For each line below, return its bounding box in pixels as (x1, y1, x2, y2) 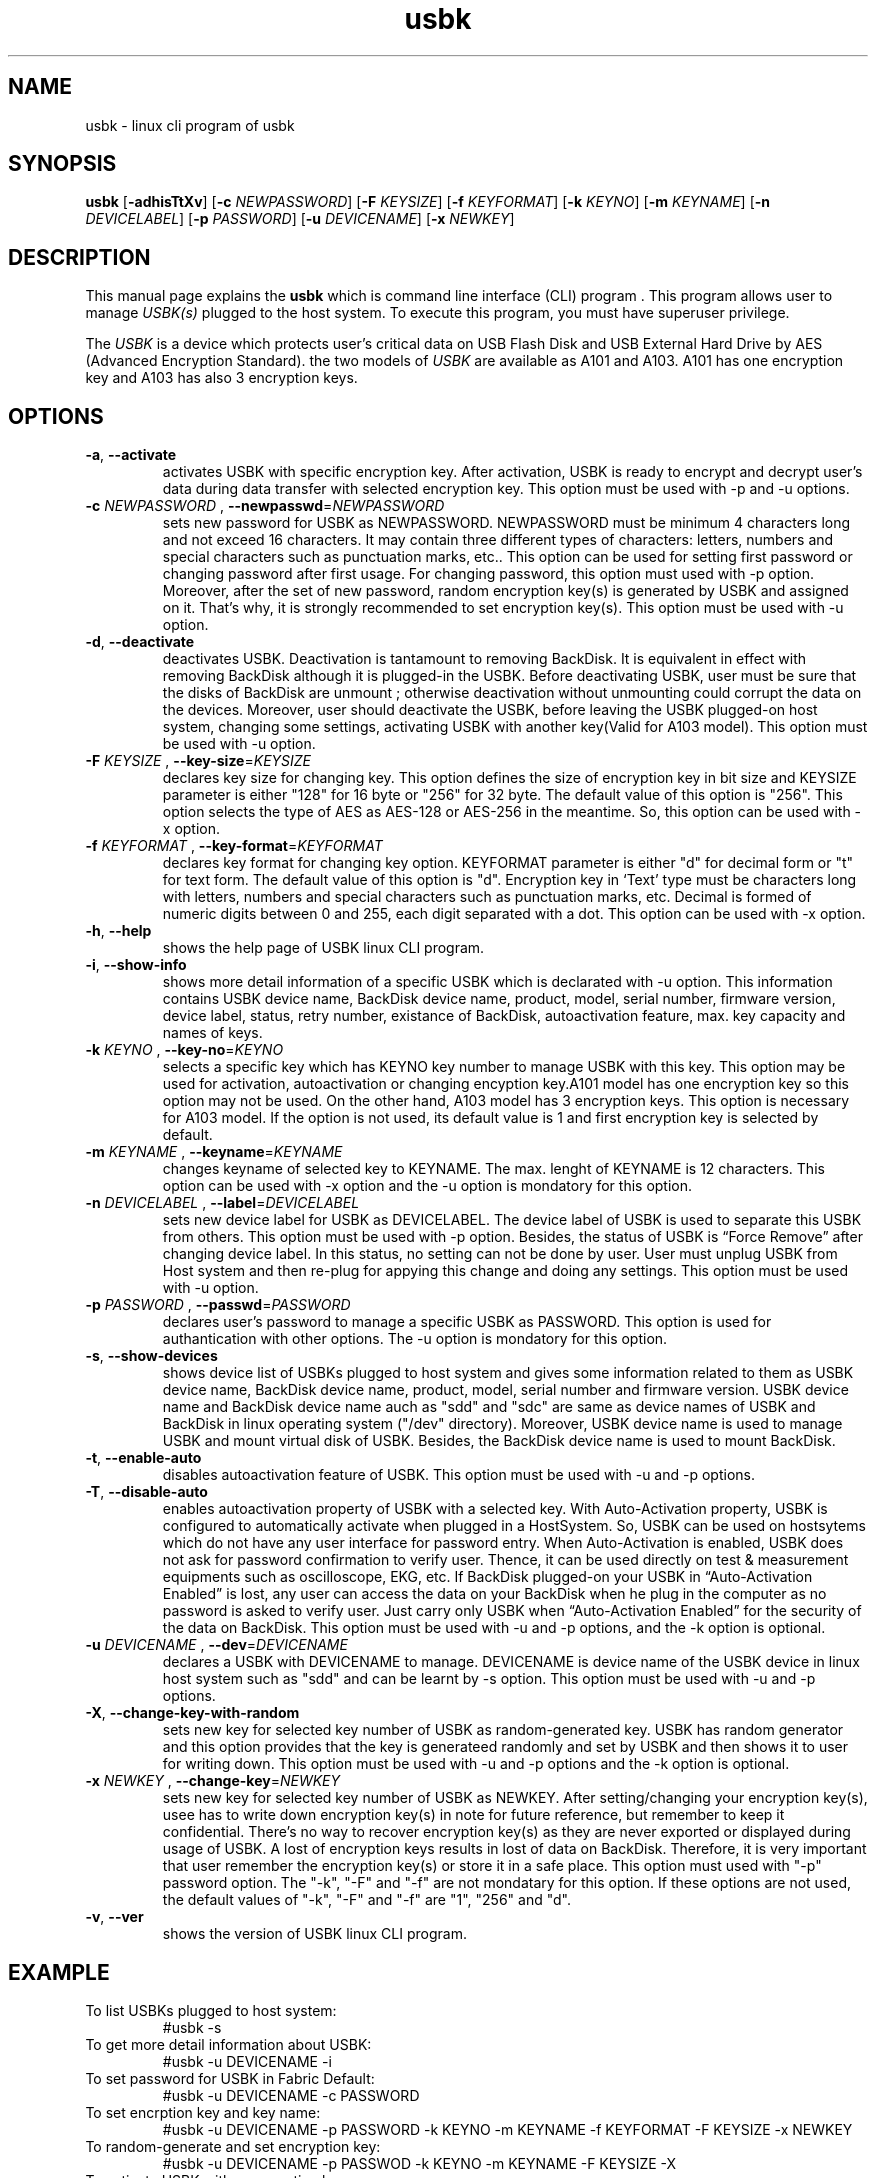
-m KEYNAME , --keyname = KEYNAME (85, 1143, 343, 1161)
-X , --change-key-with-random (85, 1704, 300, 1722)
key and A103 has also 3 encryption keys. (85, 369, 358, 387)
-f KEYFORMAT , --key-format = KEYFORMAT (85, 837, 383, 855)
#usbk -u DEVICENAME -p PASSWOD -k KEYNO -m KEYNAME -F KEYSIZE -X (162, 2154, 677, 2172)
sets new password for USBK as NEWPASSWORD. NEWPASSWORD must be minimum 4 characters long (162, 514, 851, 532)
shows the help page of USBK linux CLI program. (162, 939, 485, 957)
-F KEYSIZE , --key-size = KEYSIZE (85, 752, 312, 770)
